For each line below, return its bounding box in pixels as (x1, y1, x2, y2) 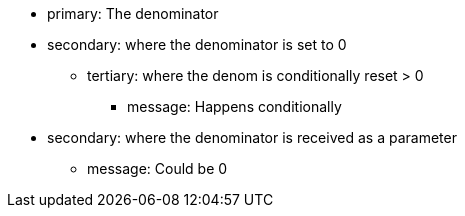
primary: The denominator (47, 5, 219, 22)
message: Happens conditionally (127, 98, 342, 115)
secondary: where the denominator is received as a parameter (47, 129, 457, 146)
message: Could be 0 (87, 160, 228, 177)
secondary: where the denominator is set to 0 (47, 36, 347, 53)
